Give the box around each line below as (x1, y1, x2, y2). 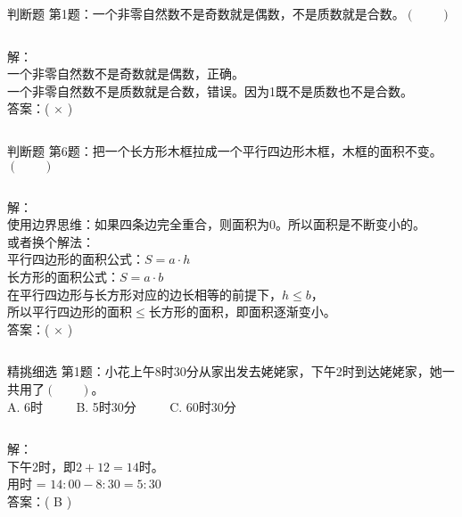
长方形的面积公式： (7, 267, 120, 285)
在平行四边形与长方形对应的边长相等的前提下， (7, 284, 282, 303)
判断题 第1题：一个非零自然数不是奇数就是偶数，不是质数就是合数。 (7, 4, 405, 22)
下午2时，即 (7, 456, 76, 475)
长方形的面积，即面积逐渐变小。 (148, 302, 336, 321)
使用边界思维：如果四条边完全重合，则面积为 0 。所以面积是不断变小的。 (7, 215, 425, 234)
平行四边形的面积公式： (7, 250, 144, 268)
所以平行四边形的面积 (7, 302, 132, 321)
